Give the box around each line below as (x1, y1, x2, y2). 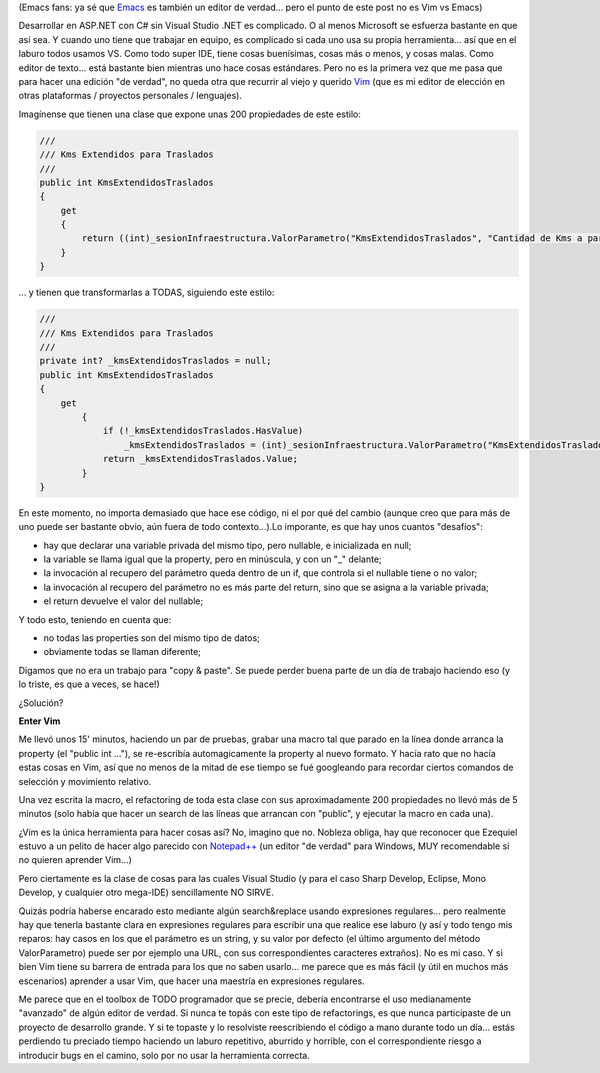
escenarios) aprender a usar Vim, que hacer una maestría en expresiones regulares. (18, 975, 365, 987)
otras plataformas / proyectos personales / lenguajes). (18, 90, 242, 102)
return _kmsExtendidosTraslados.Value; (102, 453, 299, 465)
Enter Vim (18, 715, 61, 727)
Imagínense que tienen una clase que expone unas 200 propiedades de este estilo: (18, 108, 362, 120)
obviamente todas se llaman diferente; (43, 646, 202, 658)
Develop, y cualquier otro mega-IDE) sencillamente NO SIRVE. (18, 886, 274, 899)
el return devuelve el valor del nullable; (43, 595, 204, 607)
